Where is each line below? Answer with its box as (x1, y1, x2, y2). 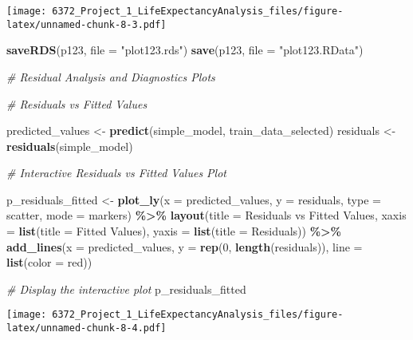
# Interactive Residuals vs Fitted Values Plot (6, 164, 226, 181)
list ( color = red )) (6, 254, 92, 271)
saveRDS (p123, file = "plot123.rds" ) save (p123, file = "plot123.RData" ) (6, 42, 364, 58)
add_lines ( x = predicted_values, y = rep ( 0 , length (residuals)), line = (6, 238, 363, 255)
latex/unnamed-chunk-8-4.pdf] (6, 322, 167, 334)
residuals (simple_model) (6, 137, 133, 154)
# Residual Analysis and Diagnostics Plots (6, 68, 215, 85)
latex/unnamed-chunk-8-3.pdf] (6, 18, 167, 30)
